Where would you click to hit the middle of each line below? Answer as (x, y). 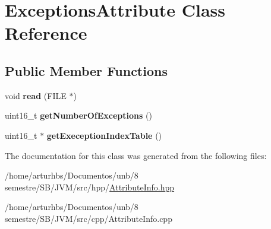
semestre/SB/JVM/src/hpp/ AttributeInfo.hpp (90, 187)
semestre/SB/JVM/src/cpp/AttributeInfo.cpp (89, 218)
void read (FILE (36, 95)
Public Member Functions (86, 70)
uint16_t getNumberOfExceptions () (78, 115)
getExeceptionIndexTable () (104, 135)
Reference (46, 33)
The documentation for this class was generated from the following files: (136, 155)
